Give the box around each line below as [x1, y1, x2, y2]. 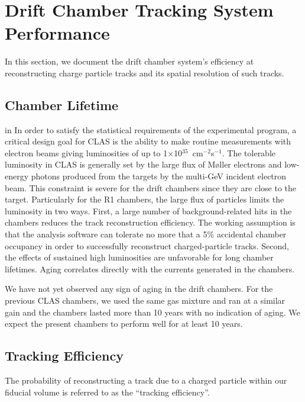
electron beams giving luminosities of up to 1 [5, 146, 168, 159]
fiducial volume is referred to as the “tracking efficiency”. [5, 385, 210, 398]
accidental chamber [216, 228, 287, 240]
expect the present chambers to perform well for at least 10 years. [5, 317, 243, 330]
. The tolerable [222, 146, 276, 159]
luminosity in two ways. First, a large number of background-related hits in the [5, 204, 292, 217]
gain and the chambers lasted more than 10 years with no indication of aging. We [5, 305, 300, 318]
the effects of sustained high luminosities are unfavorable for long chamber [5, 251, 274, 263]
